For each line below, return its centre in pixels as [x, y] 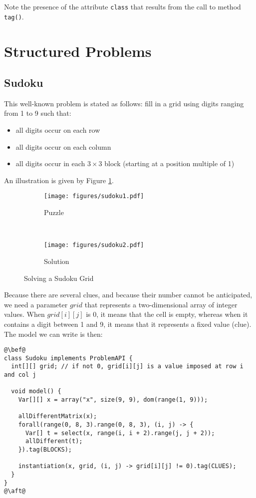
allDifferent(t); [54, 441]
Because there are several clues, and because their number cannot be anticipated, [128, 295]
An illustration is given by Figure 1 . [59, 180]
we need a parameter [36, 304]
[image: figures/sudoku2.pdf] [94, 245]
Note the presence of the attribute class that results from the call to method [123, 6]
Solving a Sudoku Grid [59, 278]
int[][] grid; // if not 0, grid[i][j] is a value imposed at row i [127, 367]
